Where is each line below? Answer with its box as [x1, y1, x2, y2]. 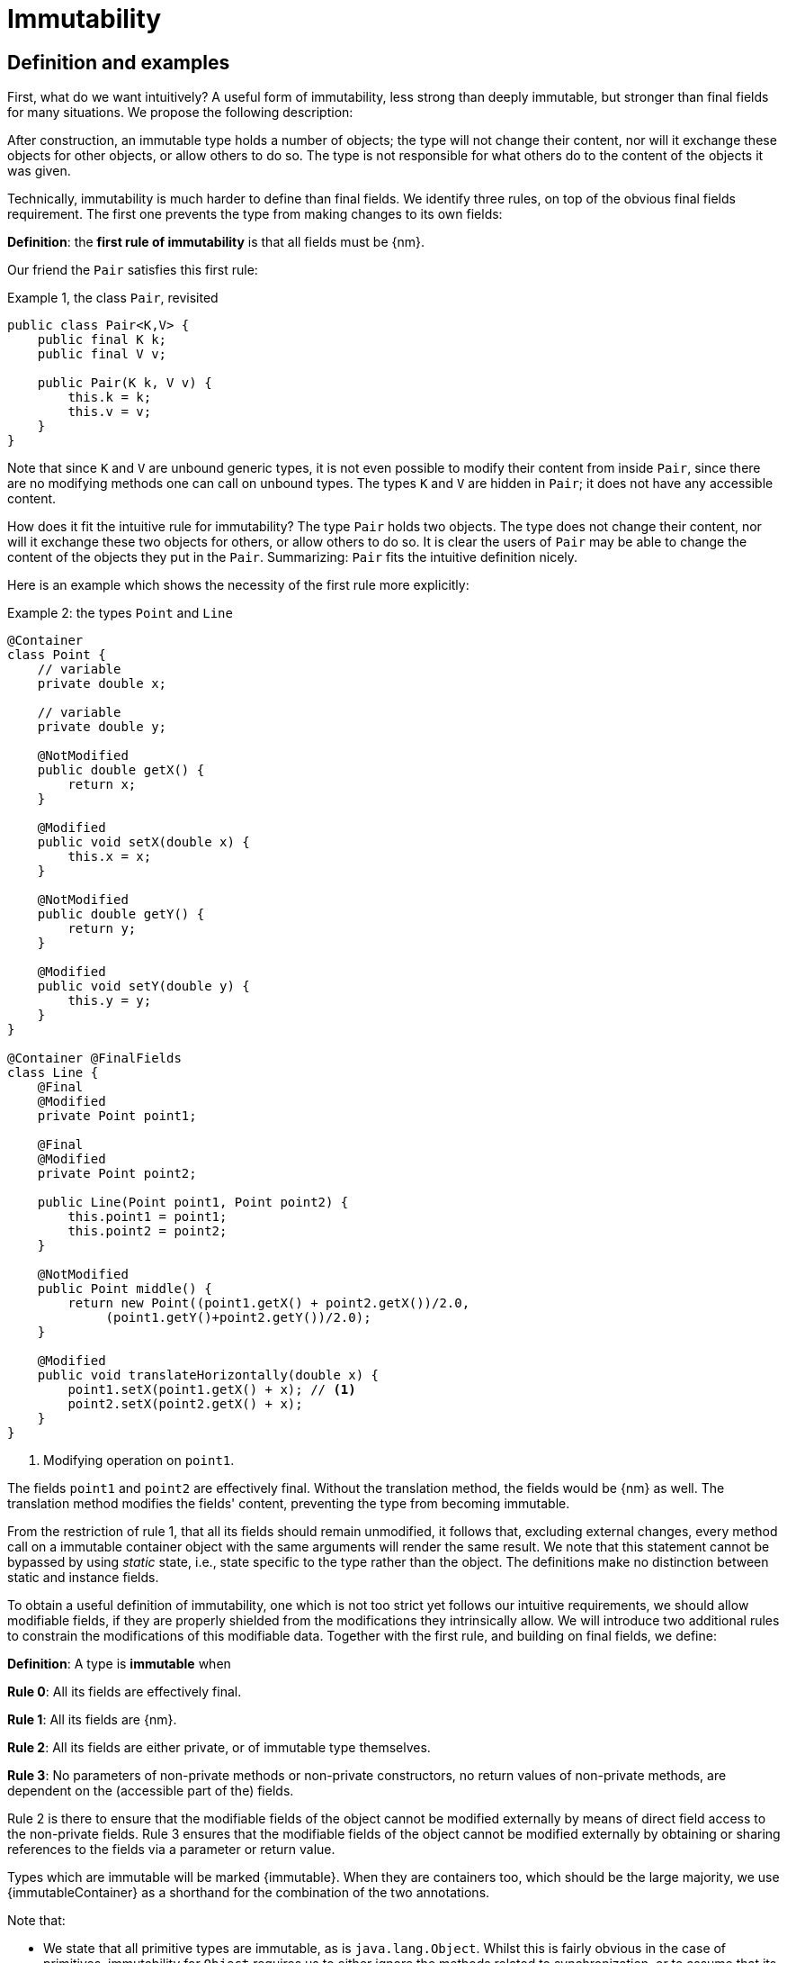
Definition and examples [7, 50, 230, 74]
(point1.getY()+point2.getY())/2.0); [105, 1310, 371, 1325]
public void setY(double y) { [37, 979, 250, 994]
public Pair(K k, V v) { [37, 375, 212, 391]
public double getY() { [37, 907, 205, 922]
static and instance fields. [7, 1569, 159, 1586]
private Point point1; [37, 1108, 197, 1124]
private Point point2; [37, 1166, 197, 1181]
